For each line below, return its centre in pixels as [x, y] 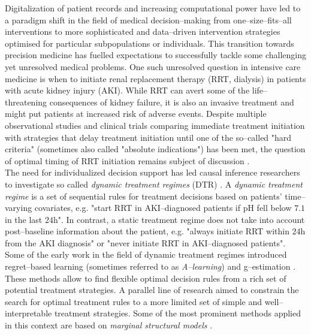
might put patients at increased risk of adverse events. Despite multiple [136, 114]
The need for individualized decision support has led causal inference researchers [153, 172]
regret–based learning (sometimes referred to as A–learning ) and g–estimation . [150, 266]
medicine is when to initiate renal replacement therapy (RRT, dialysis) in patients [155, 78]
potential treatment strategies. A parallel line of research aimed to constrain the [152, 290]
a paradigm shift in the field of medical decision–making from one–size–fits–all [148, 19]
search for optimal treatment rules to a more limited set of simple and [134, 301]
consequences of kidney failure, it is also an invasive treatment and [172, 102]
